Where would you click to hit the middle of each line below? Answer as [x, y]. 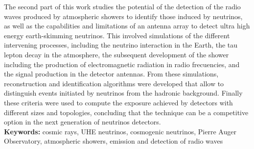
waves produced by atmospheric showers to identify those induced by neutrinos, [123, 16]
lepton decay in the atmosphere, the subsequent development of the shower [116, 54]
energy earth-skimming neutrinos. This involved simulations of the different [117, 35]
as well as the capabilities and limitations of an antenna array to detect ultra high [127, 26]
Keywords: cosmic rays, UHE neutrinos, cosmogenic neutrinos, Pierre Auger [120, 131]
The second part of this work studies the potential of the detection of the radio [122, 6]
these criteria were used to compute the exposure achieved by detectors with [118, 102]
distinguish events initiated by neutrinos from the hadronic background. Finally [123, 93]
